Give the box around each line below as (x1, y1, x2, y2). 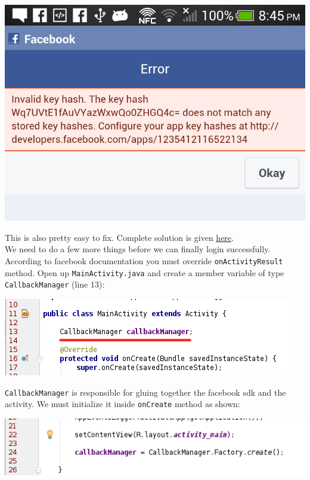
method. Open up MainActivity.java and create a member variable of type (5, 266, 284, 279)
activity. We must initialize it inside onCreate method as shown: (5, 398, 240, 410)
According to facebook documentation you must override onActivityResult (5, 254, 283, 267)
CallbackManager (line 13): (5, 278, 105, 291)
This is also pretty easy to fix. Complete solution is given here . (5, 231, 234, 243)
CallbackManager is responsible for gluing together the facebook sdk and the (5, 386, 286, 398)
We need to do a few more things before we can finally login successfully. (5, 243, 271, 255)
